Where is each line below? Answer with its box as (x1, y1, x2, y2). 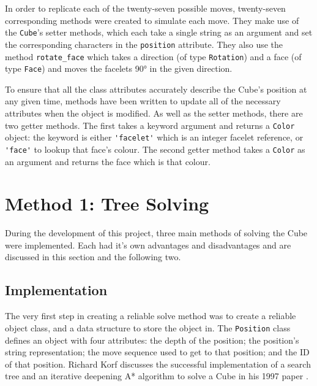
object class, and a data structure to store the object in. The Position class (5, 321, 291, 334)
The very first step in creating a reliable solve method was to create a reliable (5, 309, 296, 322)
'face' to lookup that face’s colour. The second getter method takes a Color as (5, 142, 305, 155)
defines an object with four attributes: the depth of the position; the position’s (5, 333, 299, 346)
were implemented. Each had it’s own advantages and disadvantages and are (5, 238, 291, 251)
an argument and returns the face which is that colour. (5, 155, 211, 168)
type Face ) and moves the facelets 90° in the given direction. (5, 62, 233, 75)
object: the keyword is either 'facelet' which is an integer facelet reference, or (5, 131, 304, 144)
